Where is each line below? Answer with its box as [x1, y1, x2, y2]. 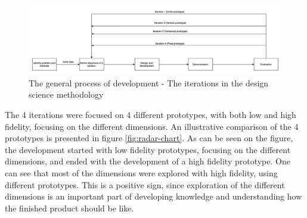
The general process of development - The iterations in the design [29, 76, 269, 89]
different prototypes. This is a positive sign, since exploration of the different [5, 178, 285, 191]
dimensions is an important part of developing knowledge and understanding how [5, 190, 302, 203]
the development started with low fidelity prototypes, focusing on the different [5, 143, 291, 155]
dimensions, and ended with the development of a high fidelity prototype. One [5, 155, 290, 167]
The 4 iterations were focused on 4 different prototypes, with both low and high [5, 108, 296, 120]
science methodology [29, 88, 104, 101]
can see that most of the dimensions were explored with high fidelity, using [5, 166, 278, 179]
